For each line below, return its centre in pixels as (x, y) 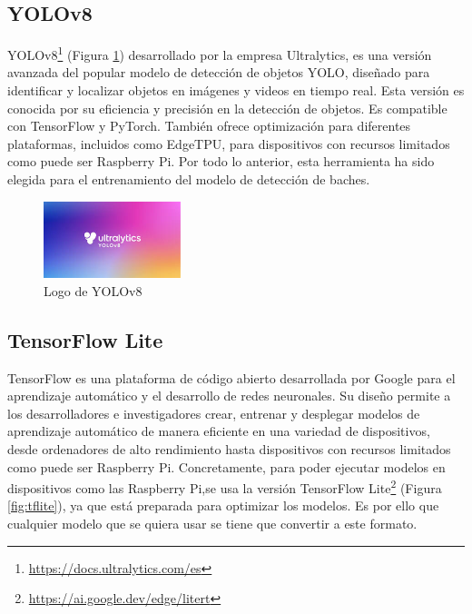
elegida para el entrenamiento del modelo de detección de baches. (189, 179)
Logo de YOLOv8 (93, 290)
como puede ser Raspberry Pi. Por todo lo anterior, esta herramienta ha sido (221, 161)
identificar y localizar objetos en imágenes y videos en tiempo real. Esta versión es (236, 90)
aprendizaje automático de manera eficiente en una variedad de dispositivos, (219, 431)
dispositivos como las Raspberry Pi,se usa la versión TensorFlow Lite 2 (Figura (225, 486)
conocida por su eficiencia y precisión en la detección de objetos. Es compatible (227, 108)
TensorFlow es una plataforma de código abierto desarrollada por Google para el (231, 377)
